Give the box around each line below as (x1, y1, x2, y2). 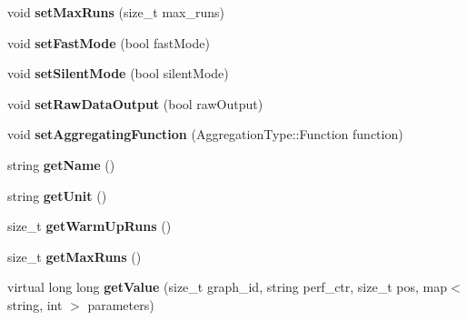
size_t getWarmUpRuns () (7, 216, 172, 236)
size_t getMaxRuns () (7, 246, 142, 266)
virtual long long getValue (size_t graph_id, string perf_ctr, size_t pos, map (7, 277, 447, 296)
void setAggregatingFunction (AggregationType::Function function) (7, 125, 403, 144)
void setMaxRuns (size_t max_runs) (7, 3, 224, 21)
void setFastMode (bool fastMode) (7, 33, 210, 52)
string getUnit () (7, 186, 107, 205)
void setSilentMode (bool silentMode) (7, 64, 229, 83)
